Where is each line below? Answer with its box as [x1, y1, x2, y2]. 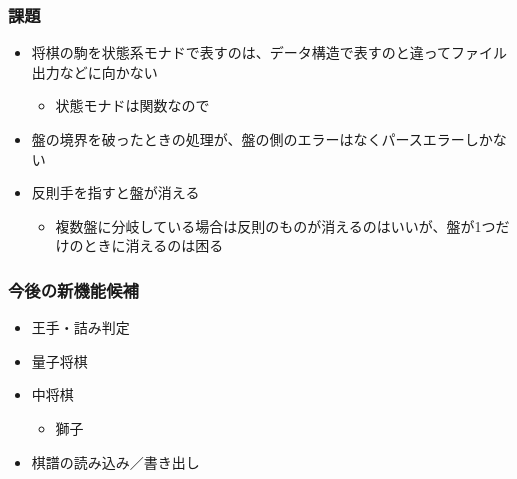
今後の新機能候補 [8, 277, 139, 302]
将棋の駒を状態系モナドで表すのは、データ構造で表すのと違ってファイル [31, 42, 508, 63]
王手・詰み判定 [31, 317, 130, 338]
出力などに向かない [31, 61, 158, 82]
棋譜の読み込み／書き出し [31, 451, 200, 472]
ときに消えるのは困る [83, 235, 224, 256]
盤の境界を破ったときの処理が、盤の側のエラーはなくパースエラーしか [31, 129, 493, 149]
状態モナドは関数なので [55, 95, 210, 116]
